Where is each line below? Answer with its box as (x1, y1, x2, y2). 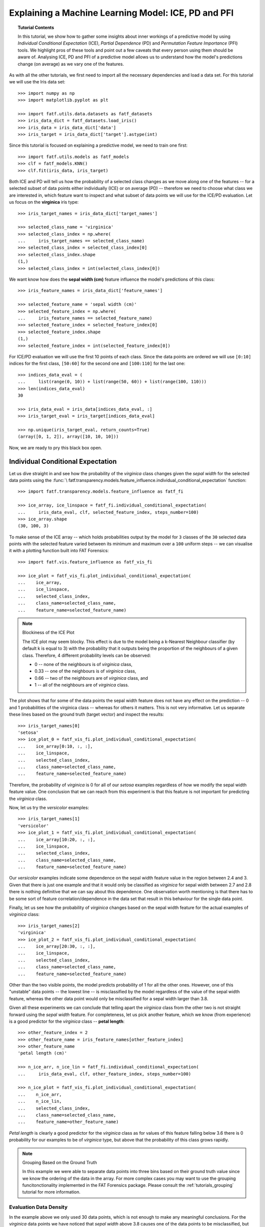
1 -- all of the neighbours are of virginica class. (34, 682, 130, 688)
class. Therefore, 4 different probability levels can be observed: (22, 652, 151, 658)
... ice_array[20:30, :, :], (18, 943, 96, 949)
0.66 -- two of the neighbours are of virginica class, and (34, 675, 148, 681)
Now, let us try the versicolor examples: (9, 804, 89, 810)
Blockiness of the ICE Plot (22, 630, 75, 636)
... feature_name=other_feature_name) (18, 1119, 119, 1125)
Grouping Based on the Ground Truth (22, 1159, 98, 1165)
